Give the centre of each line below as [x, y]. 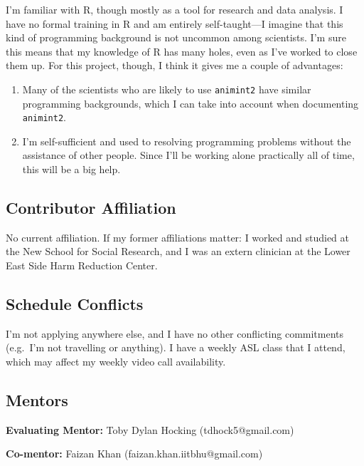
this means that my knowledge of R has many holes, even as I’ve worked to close [182, 51]
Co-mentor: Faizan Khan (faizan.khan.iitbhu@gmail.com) [134, 454]
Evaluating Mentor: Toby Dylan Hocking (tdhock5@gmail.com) [150, 429]
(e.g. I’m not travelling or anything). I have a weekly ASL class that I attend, [176, 347]
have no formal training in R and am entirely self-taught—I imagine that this [175, 23]
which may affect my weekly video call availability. [116, 362]
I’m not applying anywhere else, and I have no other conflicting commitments [175, 333]
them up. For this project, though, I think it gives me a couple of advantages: [175, 65]
